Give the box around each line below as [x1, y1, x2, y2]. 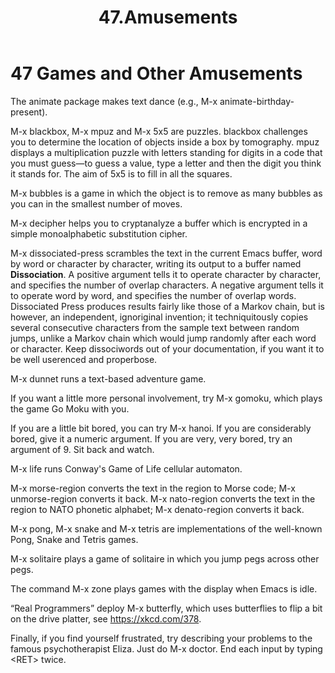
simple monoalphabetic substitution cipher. [10, 227, 188, 240]
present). [10, 106, 48, 118]
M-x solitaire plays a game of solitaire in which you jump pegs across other [10, 552, 320, 565]
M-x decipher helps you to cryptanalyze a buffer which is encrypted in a [10, 217, 308, 229]
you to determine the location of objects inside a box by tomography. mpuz [10, 136, 320, 148]
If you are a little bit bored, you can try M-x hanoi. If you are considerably [10, 422, 312, 434]
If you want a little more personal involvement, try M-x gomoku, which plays [10, 392, 323, 404]
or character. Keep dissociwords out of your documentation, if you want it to [10, 342, 325, 355]
